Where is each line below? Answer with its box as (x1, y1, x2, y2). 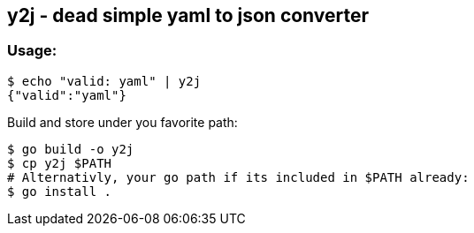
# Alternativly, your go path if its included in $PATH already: (7, 169, 470, 184)
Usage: (7, 41, 57, 60)
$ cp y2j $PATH (7, 155, 112, 170)
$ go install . (7, 184, 112, 199)
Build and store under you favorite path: (7, 114, 238, 130)
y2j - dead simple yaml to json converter (7, 4, 370, 26)
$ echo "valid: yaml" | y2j (7, 73, 202, 88)
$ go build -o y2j (7, 141, 134, 156)
